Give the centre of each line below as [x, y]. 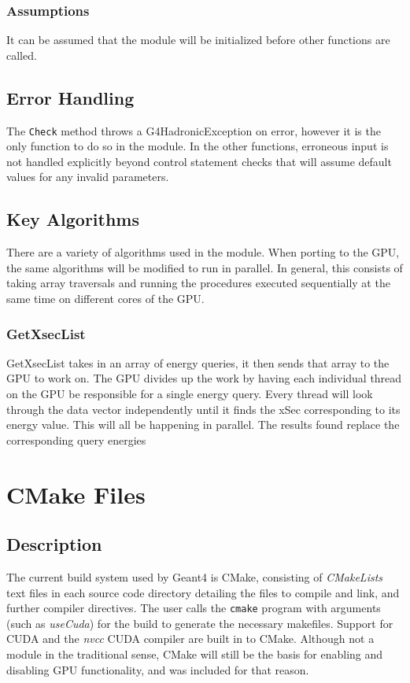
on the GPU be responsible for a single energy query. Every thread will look [190, 394]
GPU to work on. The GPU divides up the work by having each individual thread [204, 378]
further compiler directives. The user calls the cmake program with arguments [194, 608]
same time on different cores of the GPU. [105, 299]
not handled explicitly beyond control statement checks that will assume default [199, 161]
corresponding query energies [76, 439]
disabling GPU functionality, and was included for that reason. [158, 669]
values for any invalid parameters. [88, 177]
